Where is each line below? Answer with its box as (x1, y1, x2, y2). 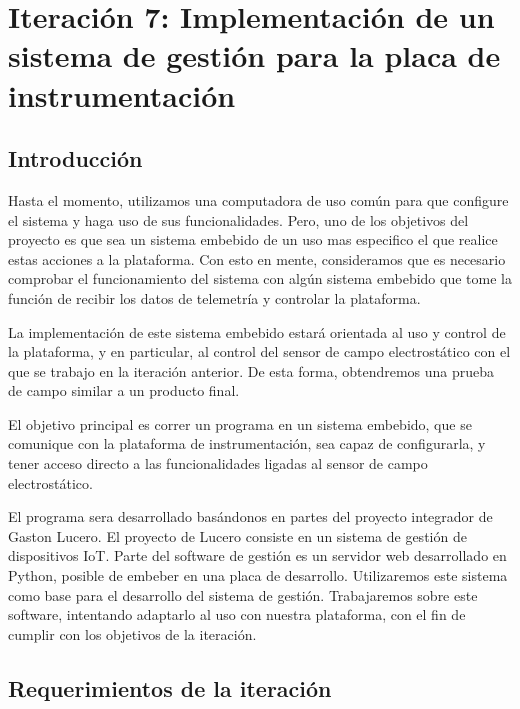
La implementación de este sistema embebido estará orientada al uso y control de (8, 321, 506, 342)
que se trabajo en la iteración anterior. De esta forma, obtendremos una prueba (8, 360, 495, 381)
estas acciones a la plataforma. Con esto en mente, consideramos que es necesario (8, 248, 506, 269)
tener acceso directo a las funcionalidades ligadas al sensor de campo (8, 453, 428, 474)
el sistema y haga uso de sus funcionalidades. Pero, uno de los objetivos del (8, 209, 469, 230)
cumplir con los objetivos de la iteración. (8, 623, 257, 644)
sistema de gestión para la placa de (8, 35, 501, 76)
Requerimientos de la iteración (8, 672, 332, 703)
